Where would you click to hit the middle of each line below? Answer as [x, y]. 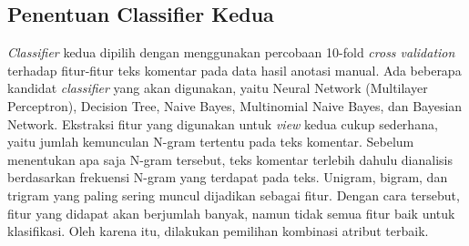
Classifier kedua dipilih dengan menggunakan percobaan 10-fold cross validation [231, 52]
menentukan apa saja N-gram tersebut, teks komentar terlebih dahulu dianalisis [230, 159]
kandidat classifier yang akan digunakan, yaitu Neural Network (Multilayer [218, 88]
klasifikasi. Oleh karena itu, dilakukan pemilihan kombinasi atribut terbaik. [218, 231]
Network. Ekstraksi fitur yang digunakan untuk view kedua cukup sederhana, [223, 123]
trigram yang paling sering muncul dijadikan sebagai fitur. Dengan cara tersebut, [234, 195]
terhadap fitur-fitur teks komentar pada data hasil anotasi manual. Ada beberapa [234, 70]
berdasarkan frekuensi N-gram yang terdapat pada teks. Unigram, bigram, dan [228, 177]
